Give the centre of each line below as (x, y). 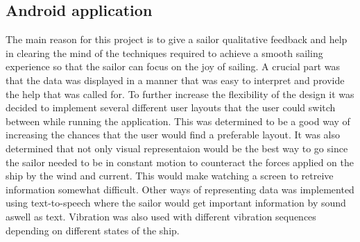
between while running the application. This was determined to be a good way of (178, 121)
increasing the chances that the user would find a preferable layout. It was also (173, 135)
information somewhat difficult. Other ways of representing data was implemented (180, 189)
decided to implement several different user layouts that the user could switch (171, 107)
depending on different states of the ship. (93, 230)
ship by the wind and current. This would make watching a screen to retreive (170, 176)
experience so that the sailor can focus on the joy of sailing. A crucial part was (173, 66)
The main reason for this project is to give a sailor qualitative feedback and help (177, 39)
